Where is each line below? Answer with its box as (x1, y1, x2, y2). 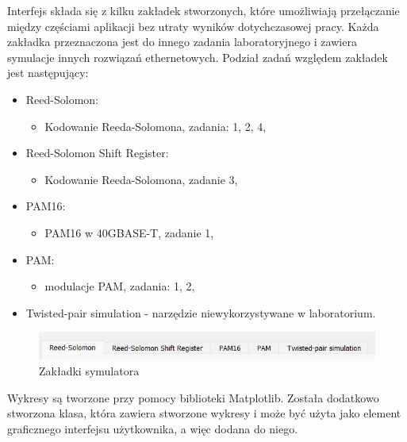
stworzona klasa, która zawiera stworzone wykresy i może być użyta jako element (7, 405, 401, 421)
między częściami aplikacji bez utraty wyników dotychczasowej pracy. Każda (7, 17, 379, 34)
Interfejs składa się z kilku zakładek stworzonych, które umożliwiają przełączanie (7, 2, 400, 18)
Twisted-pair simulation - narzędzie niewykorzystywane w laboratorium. (25, 304, 376, 321)
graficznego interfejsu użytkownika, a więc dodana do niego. (7, 421, 298, 437)
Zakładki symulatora (39, 363, 140, 379)
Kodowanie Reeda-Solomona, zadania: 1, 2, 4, (44, 117, 267, 134)
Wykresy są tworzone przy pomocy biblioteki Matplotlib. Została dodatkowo (7, 389, 379, 405)
